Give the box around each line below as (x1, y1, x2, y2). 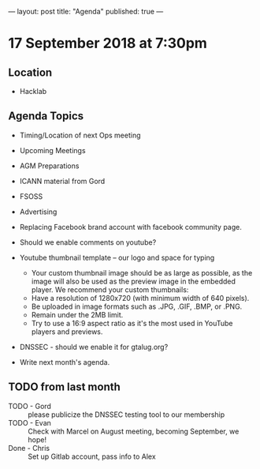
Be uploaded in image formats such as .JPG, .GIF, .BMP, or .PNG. (31, 302, 243, 311)
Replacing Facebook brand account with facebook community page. (19, 222, 242, 231)
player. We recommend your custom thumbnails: (31, 284, 189, 295)
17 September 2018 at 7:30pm (8, 35, 207, 52)
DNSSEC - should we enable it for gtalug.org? (19, 342, 169, 351)
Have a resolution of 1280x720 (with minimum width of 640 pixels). (31, 293, 250, 302)
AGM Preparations (19, 161, 80, 171)
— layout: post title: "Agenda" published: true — (8, 7, 164, 16)
